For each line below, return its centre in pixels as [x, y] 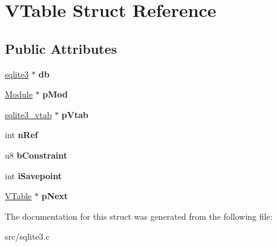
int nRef [21, 135]
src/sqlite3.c [27, 236]
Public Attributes [61, 48]
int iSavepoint [34, 175]
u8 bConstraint [36, 155]
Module [19, 94]
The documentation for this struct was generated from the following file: [139, 216]
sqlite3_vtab [28, 114]
